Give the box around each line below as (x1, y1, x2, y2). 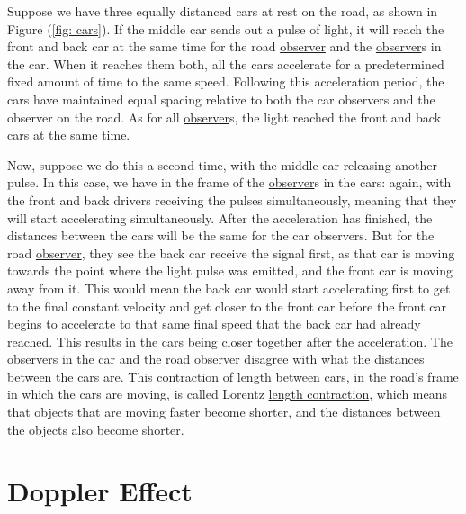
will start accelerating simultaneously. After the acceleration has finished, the (7, 208, 433, 227)
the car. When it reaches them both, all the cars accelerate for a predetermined (7, 54, 444, 73)
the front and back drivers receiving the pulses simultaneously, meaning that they (7, 190, 457, 209)
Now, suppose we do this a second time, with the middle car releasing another (7, 155, 438, 174)
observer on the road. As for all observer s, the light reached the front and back (7, 107, 442, 126)
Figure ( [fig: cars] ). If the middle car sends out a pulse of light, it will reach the (7, 19, 444, 38)
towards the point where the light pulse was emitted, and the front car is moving (7, 261, 453, 280)
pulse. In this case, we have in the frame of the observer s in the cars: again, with (7, 173, 452, 192)
